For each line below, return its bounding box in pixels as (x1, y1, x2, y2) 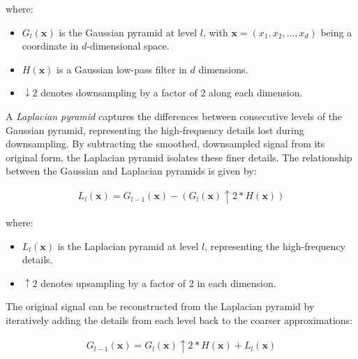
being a (320, 24, 352, 39)
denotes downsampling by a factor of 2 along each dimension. (40, 85, 303, 100)
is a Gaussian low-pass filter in (57, 61, 187, 76)
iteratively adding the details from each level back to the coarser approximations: (6, 312, 353, 327)
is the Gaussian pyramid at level (59, 24, 197, 39)
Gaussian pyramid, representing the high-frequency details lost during (6, 122, 304, 137)
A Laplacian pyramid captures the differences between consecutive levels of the (6, 108, 343, 123)
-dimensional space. (87, 38, 170, 53)
